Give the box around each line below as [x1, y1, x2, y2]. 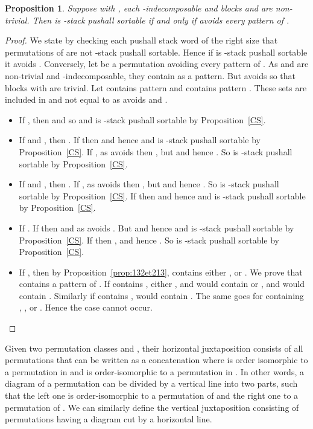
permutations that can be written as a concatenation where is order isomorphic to [5, 353, 308, 366]
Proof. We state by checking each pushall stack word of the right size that [5, 34, 278, 47]
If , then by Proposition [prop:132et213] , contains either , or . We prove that [19, 265, 303, 278]
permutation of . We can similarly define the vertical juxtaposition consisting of [5, 401, 299, 413]
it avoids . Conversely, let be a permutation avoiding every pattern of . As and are [5, 57, 309, 70]
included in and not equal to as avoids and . [5, 93, 168, 106]
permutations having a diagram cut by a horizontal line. [5, 413, 212, 425]
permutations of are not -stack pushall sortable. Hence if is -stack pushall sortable [5, 45, 308, 58]
